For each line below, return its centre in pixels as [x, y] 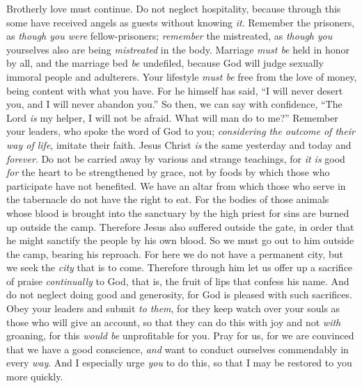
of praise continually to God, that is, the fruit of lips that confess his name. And [178, 281]
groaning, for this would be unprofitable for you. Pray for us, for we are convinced [180, 336]
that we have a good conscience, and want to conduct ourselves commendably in [178, 349]
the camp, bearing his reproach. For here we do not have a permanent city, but [175, 253]
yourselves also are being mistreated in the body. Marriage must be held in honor [178, 49]
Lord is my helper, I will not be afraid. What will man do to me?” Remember [172, 117]
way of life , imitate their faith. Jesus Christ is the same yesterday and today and [179, 144]
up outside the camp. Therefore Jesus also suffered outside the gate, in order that [180, 226]
